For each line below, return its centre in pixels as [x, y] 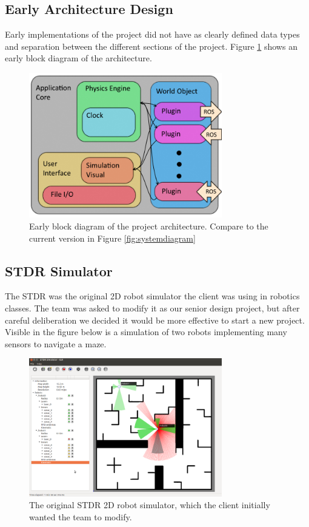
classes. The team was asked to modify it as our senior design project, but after [152, 308]
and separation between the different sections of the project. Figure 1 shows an [151, 46]
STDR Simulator [59, 270]
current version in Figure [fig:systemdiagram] [112, 238]
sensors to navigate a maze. [56, 343]
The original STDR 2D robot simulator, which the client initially [150, 505]
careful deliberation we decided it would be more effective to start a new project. [155, 320]
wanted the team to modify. [81, 516]
